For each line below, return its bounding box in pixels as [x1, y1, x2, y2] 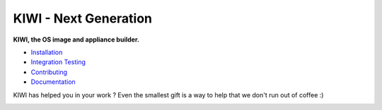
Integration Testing [30, 58, 86, 66]
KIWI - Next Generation [13, 11, 152, 26]
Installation [30, 48, 63, 56]
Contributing [30, 68, 67, 76]
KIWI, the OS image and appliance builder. [13, 35, 139, 44]
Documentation [30, 78, 76, 86]
